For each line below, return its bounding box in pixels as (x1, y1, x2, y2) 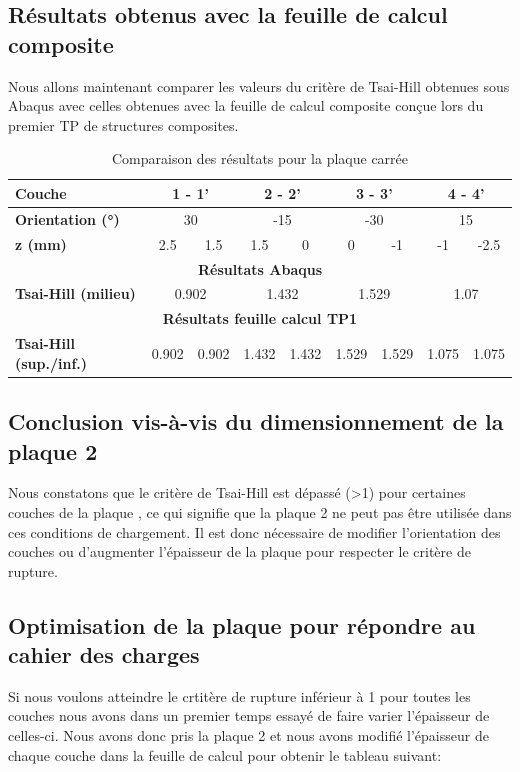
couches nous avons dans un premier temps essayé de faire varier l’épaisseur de (8, 705, 490, 726)
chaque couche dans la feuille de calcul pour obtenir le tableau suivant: (8, 744, 442, 765)
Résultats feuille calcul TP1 (162, 308, 358, 329)
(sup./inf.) (15, 352, 88, 373)
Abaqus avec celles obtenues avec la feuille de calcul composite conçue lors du (8, 95, 484, 116)
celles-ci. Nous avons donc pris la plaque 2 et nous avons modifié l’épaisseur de (8, 725, 489, 746)
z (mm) (15, 233, 67, 254)
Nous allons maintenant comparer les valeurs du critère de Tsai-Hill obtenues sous (8, 75, 510, 96)
